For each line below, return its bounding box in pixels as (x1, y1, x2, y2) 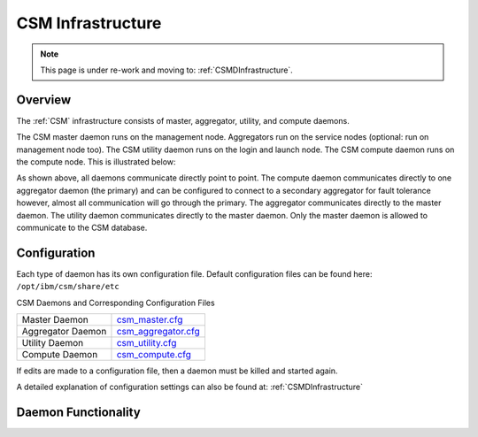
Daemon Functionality (16, 405, 141, 420)
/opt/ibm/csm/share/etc (16, 281, 119, 292)
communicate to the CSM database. (16, 222, 148, 233)
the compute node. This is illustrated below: (16, 157, 176, 167)
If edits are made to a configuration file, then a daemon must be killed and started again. (16, 365, 338, 376)
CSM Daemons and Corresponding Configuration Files (16, 297, 216, 308)
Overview (16, 92, 72, 107)
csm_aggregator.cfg (116, 326, 200, 338)
